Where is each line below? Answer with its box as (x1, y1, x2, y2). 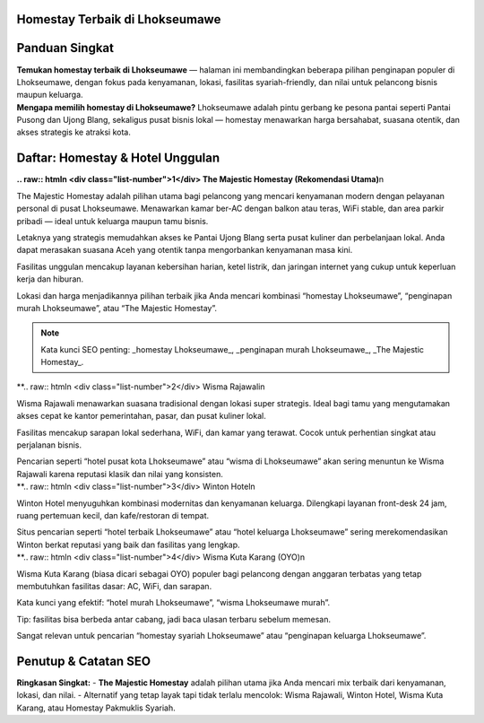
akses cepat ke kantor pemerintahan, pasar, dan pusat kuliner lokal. (16, 411, 266, 422)
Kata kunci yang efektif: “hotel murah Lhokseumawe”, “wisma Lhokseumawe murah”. (16, 597, 331, 608)
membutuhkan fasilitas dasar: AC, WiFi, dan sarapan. (16, 580, 212, 591)
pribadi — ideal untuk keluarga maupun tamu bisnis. (16, 215, 209, 226)
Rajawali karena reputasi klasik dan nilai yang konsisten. (16, 468, 223, 479)
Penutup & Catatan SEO (16, 653, 151, 668)
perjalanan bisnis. (16, 440, 82, 450)
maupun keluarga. (16, 90, 84, 100)
